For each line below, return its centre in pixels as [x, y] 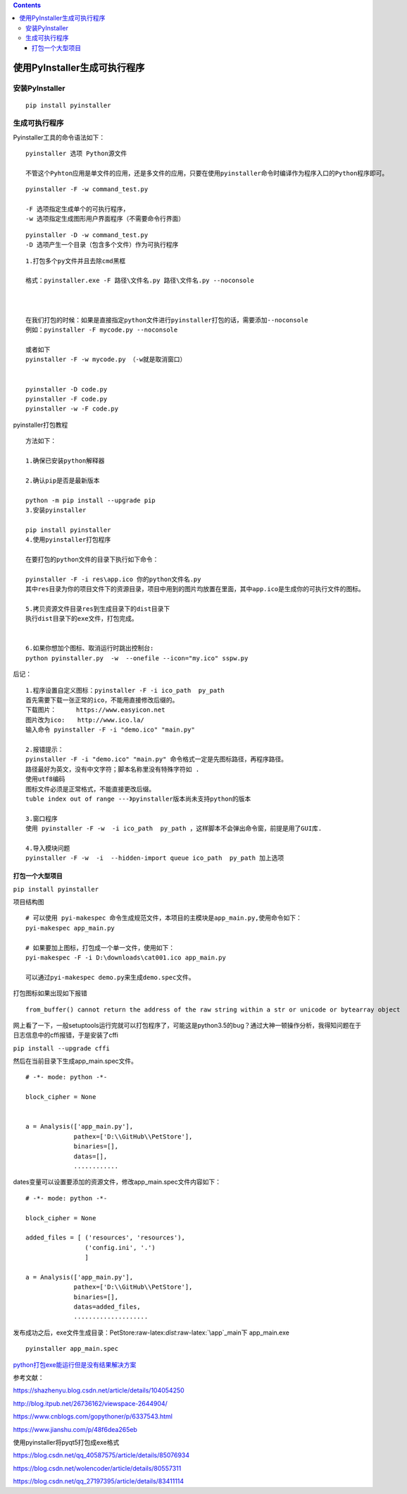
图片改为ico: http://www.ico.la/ [85, 720]
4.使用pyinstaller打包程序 [68, 540]
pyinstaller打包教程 [40, 425]
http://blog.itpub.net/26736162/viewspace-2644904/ [90, 1403]
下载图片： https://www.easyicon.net [95, 710]
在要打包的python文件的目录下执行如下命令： [92, 559]
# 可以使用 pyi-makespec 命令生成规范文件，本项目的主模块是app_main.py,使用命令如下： [164, 918]
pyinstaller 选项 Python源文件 [76, 154]
